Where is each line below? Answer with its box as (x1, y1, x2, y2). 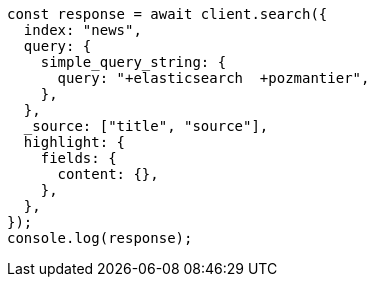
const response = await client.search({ (7, 6, 328, 22)
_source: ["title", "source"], (23, 118, 269, 134)
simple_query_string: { (40, 54, 227, 70)
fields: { (40, 150, 117, 166)
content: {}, (57, 166, 159, 182)
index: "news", (23, 22, 142, 38)
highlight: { (23, 134, 126, 150)
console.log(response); (7, 230, 193, 246)
